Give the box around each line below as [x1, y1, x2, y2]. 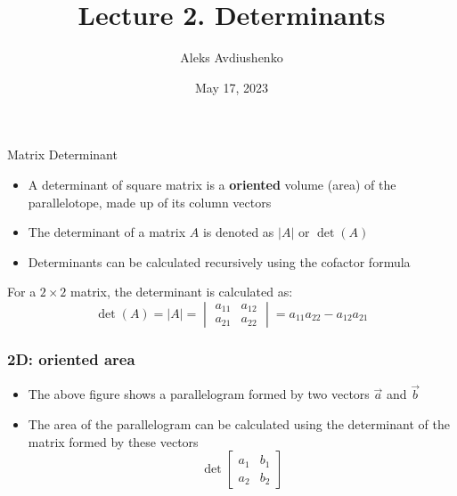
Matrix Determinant [7, 145, 118, 164]
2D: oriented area [7, 347, 135, 370]
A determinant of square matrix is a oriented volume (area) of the [28, 175, 396, 193]
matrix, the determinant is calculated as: [70, 282, 293, 301]
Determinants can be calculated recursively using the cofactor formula [28, 252, 411, 271]
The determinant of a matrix [28, 223, 186, 241]
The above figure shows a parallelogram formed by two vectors [28, 385, 370, 403]
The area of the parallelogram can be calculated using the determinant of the [28, 414, 450, 433]
